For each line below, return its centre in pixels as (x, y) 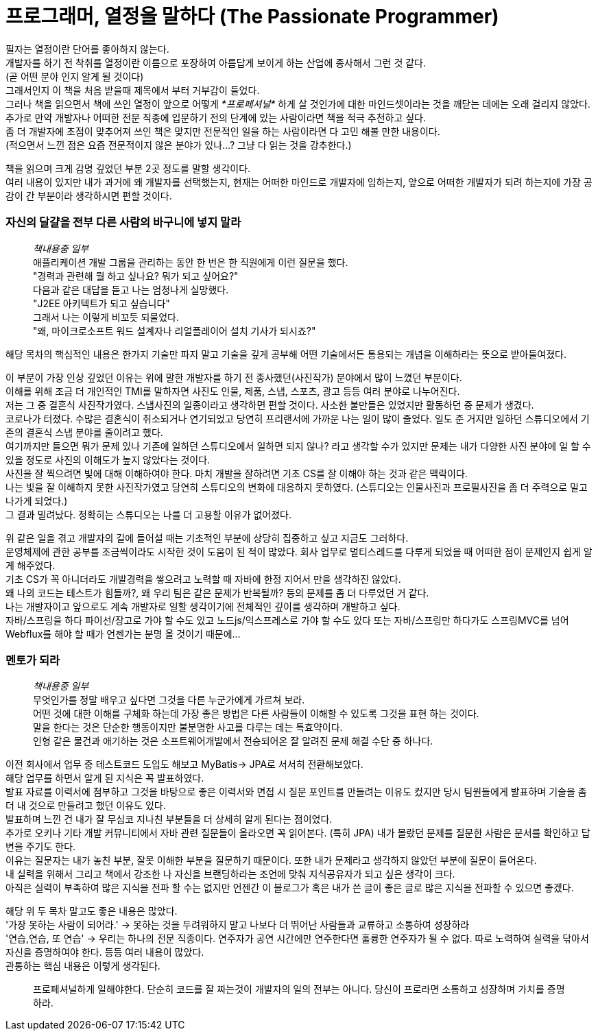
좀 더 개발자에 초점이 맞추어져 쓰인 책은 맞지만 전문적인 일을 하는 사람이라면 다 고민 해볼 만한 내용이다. (223, 131)
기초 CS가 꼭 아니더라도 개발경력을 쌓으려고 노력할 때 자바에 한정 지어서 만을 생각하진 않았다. (203, 579)
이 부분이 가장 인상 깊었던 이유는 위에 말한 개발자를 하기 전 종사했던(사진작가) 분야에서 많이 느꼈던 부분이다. (234, 377)
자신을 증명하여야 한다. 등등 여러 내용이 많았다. (105, 952)
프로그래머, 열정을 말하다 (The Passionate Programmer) (252, 16)
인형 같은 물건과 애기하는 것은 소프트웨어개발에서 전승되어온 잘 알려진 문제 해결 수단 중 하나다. (233, 741)
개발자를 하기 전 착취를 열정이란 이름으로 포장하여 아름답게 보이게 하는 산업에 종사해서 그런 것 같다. (216, 62)
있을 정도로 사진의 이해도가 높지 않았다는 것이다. (108, 459)
